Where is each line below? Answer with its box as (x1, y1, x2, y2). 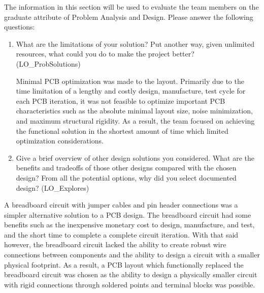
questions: (4, 21, 35, 32)
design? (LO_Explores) (16, 182, 89, 193)
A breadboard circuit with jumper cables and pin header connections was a (4, 199, 238, 210)
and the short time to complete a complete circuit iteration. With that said (4, 229, 239, 240)
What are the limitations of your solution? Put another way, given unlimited (16, 38, 254, 49)
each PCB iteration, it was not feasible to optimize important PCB (16, 95, 225, 106)
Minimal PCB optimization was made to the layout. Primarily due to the (16, 75, 244, 86)
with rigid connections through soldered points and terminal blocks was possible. (4, 279, 255, 289)
